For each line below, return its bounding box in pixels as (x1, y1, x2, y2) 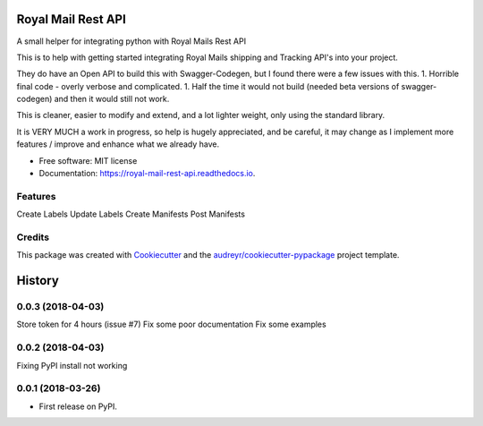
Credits (16, 231, 49, 243)
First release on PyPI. (38, 401, 118, 412)
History (16, 273, 60, 288)
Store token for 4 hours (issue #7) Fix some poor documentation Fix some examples (16, 319, 326, 330)
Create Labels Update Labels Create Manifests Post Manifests (16, 209, 246, 219)
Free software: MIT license (38, 155, 138, 166)
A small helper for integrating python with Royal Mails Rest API (16, 36, 246, 47)
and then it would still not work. (54, 94, 170, 105)
